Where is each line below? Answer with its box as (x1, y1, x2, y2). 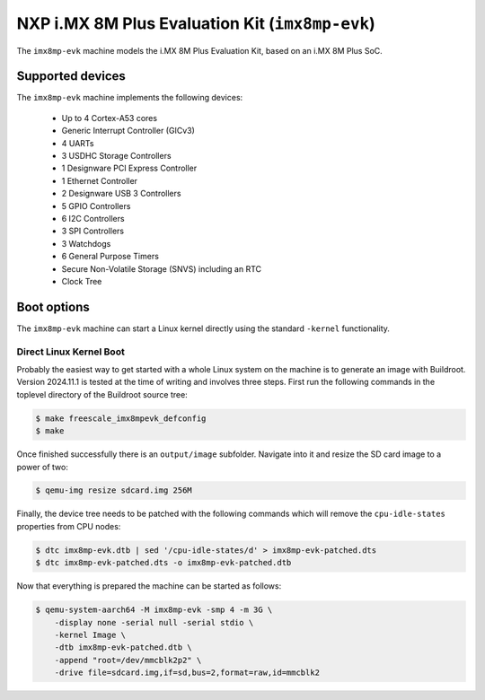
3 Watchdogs (61, 238, 111, 249)
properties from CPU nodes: (16, 521, 121, 531)
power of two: (16, 461, 69, 472)
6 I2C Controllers (61, 213, 125, 223)
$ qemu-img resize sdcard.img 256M (35, 486, 192, 495)
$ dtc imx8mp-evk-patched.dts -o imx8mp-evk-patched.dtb (35, 557, 292, 568)
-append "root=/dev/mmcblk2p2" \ (54, 655, 202, 665)
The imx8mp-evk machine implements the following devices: (16, 92, 243, 103)
